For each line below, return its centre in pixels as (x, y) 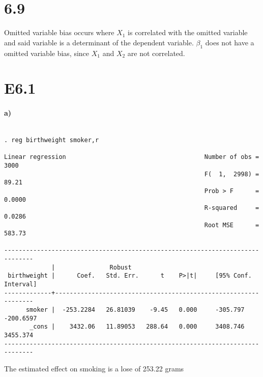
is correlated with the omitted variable (188, 32)
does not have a (230, 42)
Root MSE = (232, 225)
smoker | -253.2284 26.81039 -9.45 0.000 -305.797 (135, 310)
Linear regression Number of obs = (132, 157)
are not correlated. (156, 53)
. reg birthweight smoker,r (52, 140)
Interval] (21, 285)
